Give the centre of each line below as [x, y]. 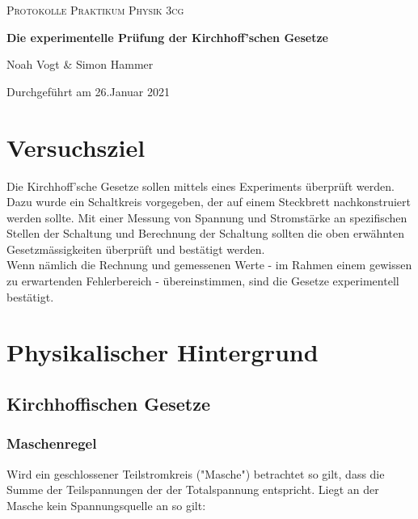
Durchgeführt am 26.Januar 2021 [88, 91]
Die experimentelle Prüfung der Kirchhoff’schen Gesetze [167, 37]
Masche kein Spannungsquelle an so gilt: [106, 505]
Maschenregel [52, 443]
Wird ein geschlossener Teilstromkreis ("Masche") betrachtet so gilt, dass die [196, 473]
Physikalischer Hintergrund [163, 352]
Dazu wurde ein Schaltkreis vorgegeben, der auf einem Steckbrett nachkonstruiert [209, 202]
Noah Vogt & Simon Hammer [80, 64]
